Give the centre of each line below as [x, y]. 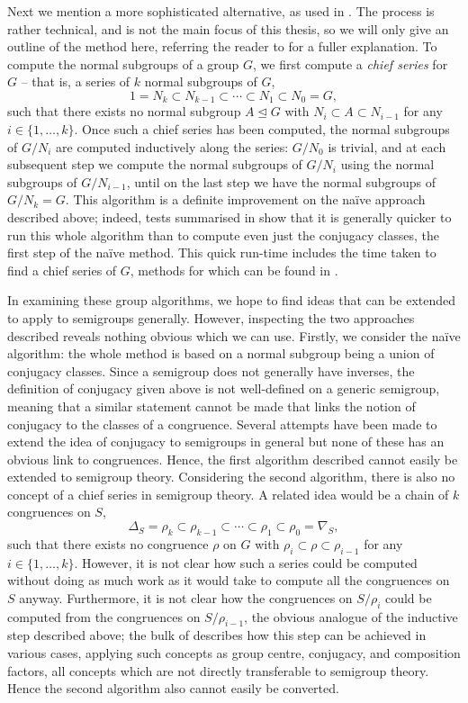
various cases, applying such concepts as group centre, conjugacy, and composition [234, 653]
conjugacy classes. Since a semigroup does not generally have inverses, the [211, 370]
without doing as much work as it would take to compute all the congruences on [229, 580]
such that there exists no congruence [108, 543]
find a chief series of [62, 270]
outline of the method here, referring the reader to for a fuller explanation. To [222, 46]
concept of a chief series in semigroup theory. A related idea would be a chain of [228, 494]
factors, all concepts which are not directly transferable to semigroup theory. [218, 670]
